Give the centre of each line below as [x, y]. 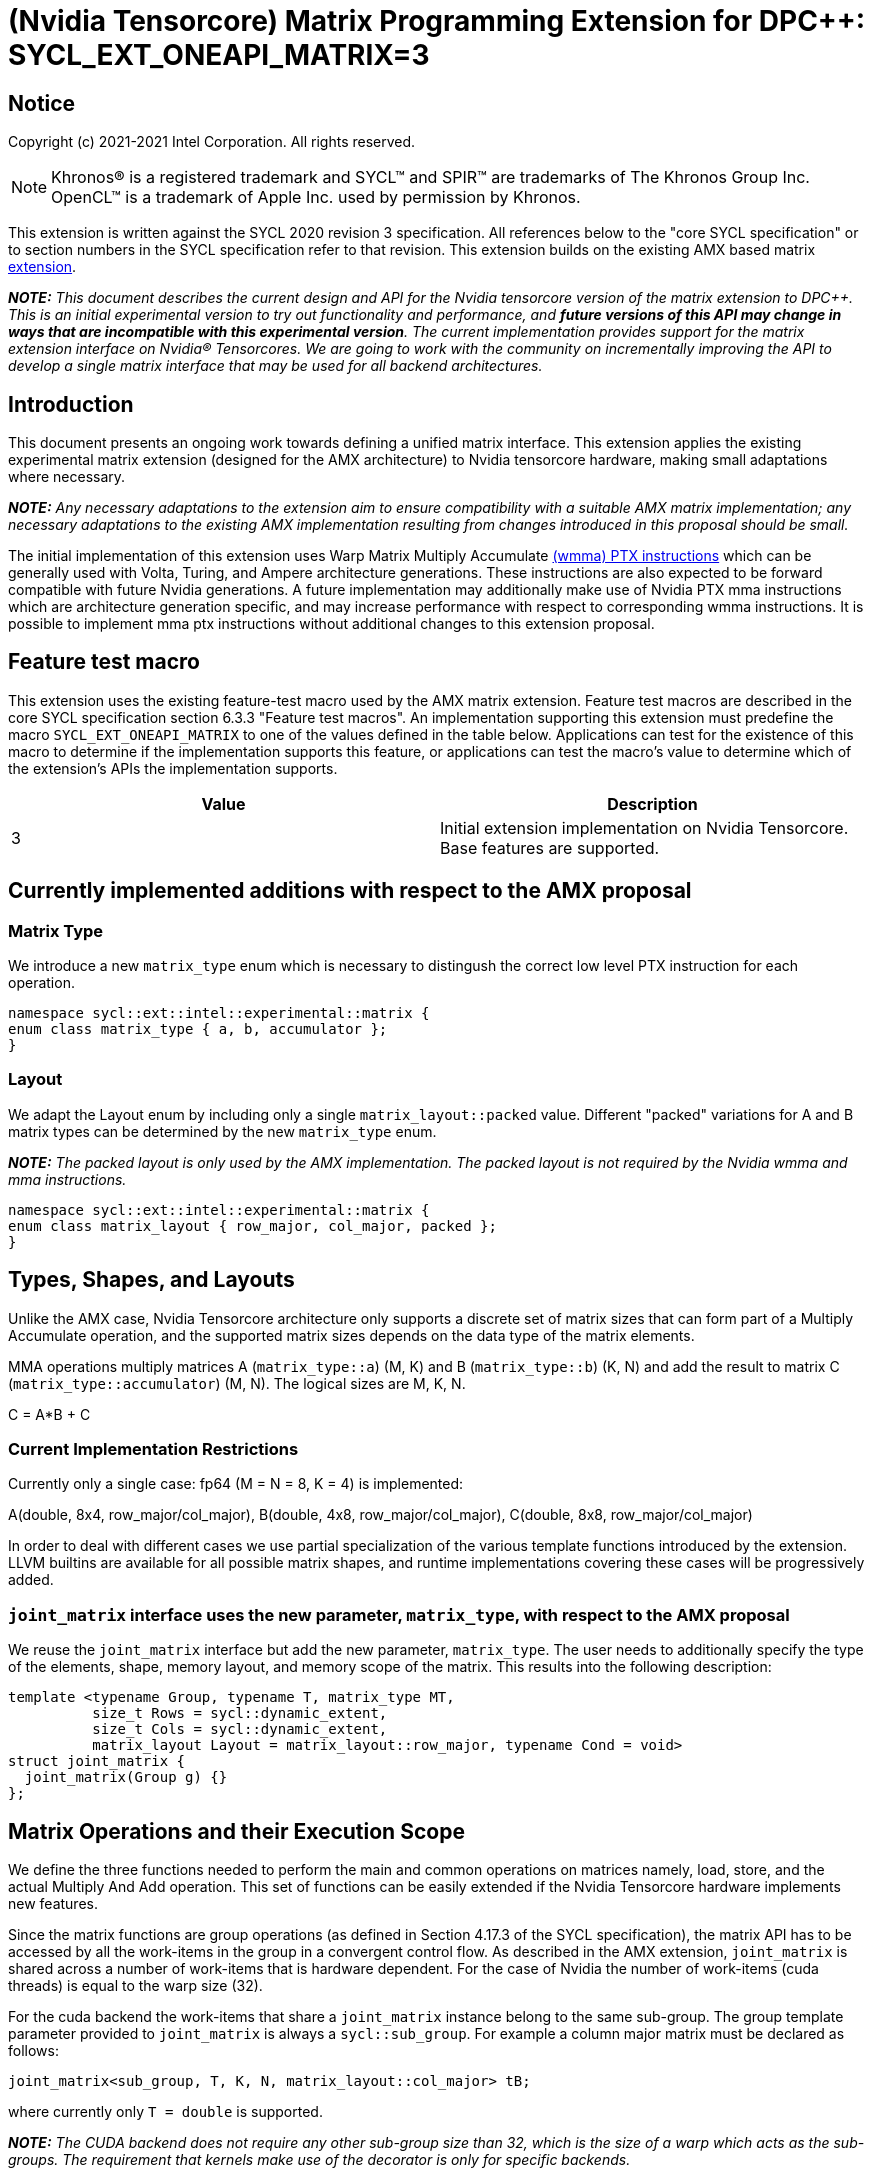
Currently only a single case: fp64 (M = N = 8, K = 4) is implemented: [236, 1484]
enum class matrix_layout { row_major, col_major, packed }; [252, 1225]
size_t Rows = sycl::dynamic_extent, [240, 1713]
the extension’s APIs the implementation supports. [173, 768]
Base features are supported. [550, 847]
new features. [53, 1904]
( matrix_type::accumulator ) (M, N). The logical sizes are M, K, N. [237, 1383]
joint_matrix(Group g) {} [126, 1777]
